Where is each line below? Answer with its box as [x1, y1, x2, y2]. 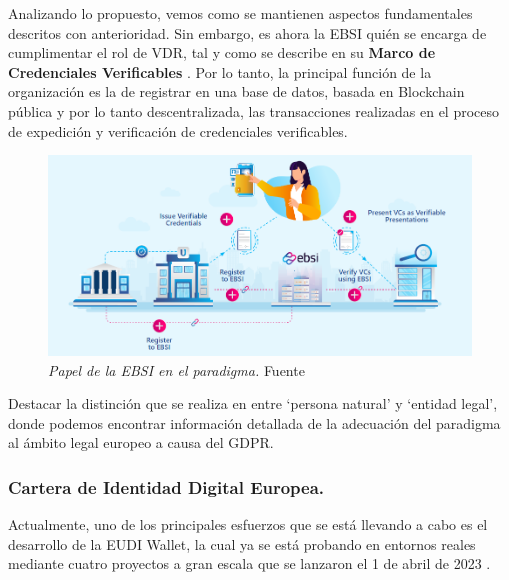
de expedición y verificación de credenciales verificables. [8, 120, 348, 141]
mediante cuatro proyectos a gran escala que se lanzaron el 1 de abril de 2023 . [8, 553, 491, 574]
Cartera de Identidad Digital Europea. [8, 474, 325, 499]
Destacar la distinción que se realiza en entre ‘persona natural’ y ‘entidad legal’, [8, 393, 498, 414]
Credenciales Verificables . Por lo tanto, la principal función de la [8, 61, 432, 82]
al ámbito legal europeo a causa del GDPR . [8, 432, 274, 453]
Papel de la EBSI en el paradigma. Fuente [48, 359, 305, 380]
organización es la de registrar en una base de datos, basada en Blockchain [8, 81, 465, 102]
